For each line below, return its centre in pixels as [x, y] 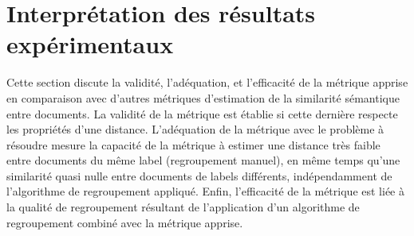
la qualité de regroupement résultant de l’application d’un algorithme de [183, 207]
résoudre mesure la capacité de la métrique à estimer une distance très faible [193, 144]
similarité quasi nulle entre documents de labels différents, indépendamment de [199, 175]
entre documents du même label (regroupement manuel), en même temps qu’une [203, 160]
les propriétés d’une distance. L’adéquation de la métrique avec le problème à [195, 129]
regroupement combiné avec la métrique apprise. [125, 222]
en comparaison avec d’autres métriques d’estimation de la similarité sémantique [203, 97]
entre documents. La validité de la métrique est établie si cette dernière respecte [202, 113]
